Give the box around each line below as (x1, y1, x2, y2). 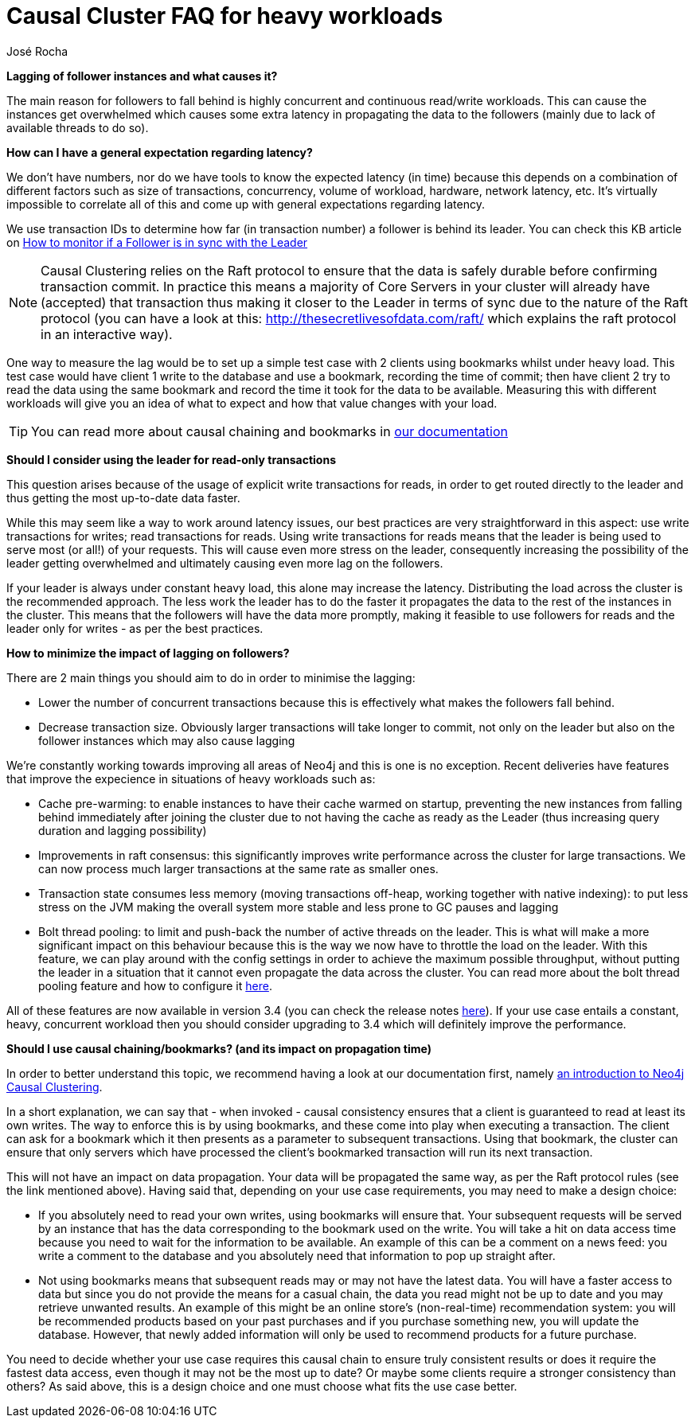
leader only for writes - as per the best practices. (6, 621, 264, 635)
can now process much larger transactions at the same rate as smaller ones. (38, 861, 439, 876)
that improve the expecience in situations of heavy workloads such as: (6, 771, 376, 786)
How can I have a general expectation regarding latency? (6, 145, 313, 159)
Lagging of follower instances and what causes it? (6, 68, 278, 83)
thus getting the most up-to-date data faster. (6, 490, 240, 505)
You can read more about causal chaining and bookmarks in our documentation (31, 423, 508, 439)
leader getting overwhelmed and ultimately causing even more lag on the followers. (6, 556, 443, 570)
